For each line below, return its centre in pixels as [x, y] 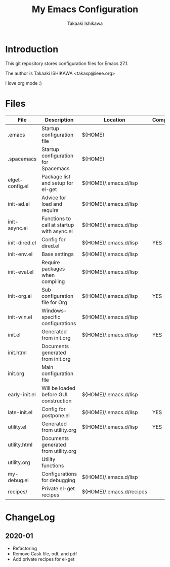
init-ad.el [19, 204]
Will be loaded [58, 388]
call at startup [58, 225]
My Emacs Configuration [85, 9]
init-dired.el [22, 242]
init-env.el [20, 254]
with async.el [57, 231]
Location [114, 119]
